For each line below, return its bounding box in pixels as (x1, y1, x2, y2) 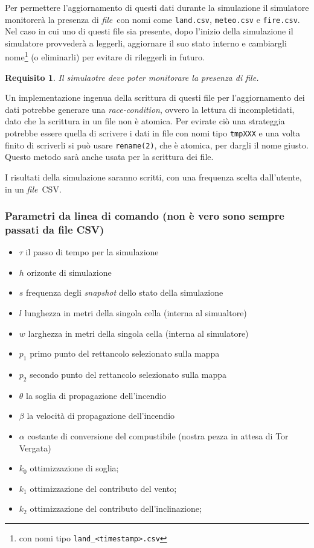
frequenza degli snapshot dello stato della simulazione (26, 286, 223, 299)
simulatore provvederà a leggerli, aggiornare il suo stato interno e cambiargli (5, 36, 287, 49)
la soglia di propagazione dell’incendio (26, 389, 166, 401)
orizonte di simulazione (27, 266, 112, 278)
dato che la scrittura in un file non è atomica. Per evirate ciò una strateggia (5, 115, 285, 127)
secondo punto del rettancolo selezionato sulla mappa (30, 368, 226, 381)
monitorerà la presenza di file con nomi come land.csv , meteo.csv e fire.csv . (5, 13, 300, 25)
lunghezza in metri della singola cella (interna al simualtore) (24, 307, 247, 319)
